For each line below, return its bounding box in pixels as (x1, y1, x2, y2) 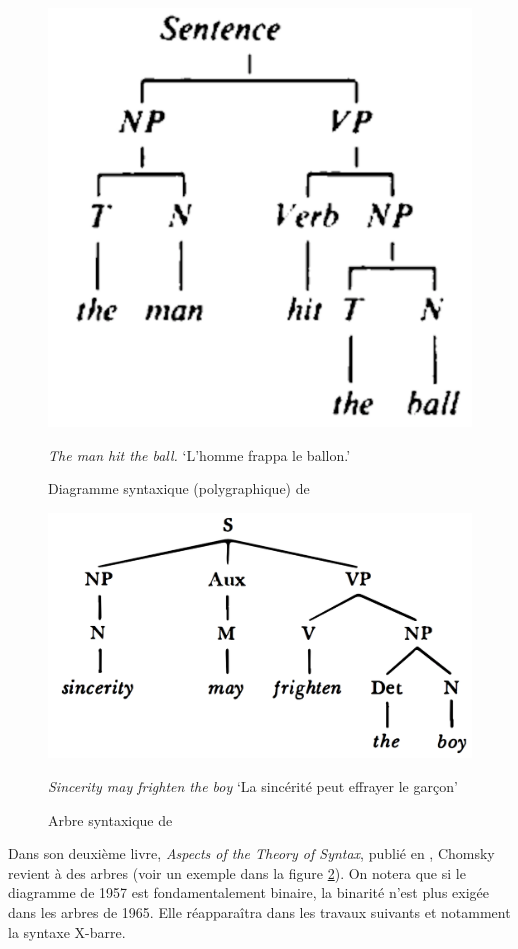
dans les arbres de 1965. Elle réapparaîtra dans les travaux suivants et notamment (8, 901, 511, 922)
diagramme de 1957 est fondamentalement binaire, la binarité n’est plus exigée (8, 882, 489, 903)
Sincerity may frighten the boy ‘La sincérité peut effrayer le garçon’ (48, 775, 458, 796)
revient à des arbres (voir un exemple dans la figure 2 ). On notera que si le (8, 862, 466, 883)
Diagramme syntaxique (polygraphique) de (48, 478, 310, 499)
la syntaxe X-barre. (8, 921, 126, 942)
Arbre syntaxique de (48, 809, 173, 830)
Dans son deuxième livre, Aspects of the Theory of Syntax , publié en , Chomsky (8, 843, 495, 864)
